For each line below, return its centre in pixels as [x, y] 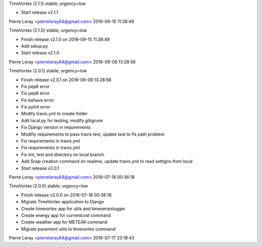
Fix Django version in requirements [56, 127]
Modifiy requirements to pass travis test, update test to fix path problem [93, 134]
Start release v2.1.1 [40, 13]
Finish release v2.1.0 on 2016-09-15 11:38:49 [65, 39]
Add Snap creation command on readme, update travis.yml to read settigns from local [107, 161]
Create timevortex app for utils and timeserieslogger [73, 209]
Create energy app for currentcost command [66, 215]
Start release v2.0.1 [40, 168]
